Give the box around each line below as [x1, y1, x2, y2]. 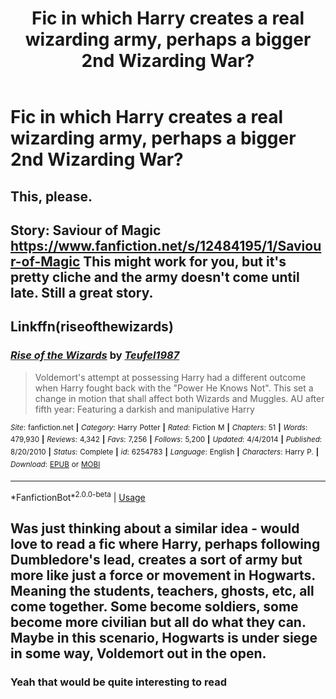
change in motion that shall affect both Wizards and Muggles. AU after [34, 392, 325, 404]
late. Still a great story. [10, 284, 154, 301]
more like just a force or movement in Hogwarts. [10, 567, 316, 584]
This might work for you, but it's [83, 253, 287, 270]
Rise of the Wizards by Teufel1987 [10, 348, 180, 362]
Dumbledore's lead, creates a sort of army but [10, 552, 303, 569]
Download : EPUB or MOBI [10, 459, 101, 469]
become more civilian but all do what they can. [10, 614, 307, 631]
